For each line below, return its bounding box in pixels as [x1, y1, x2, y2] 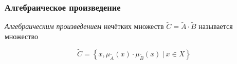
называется [198, 21, 233, 31]
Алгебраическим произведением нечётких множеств [5, 21, 164, 31]
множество [5, 31, 38, 42]
